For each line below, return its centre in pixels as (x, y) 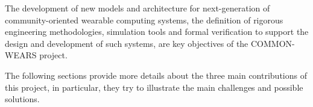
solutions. (22, 99)
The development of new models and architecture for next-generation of (138, 8)
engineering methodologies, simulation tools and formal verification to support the (157, 32)
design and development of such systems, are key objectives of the (127, 43)
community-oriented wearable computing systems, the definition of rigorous (144, 20)
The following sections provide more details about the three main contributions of (156, 75)
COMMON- (273, 43)
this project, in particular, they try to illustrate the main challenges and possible (154, 87)
